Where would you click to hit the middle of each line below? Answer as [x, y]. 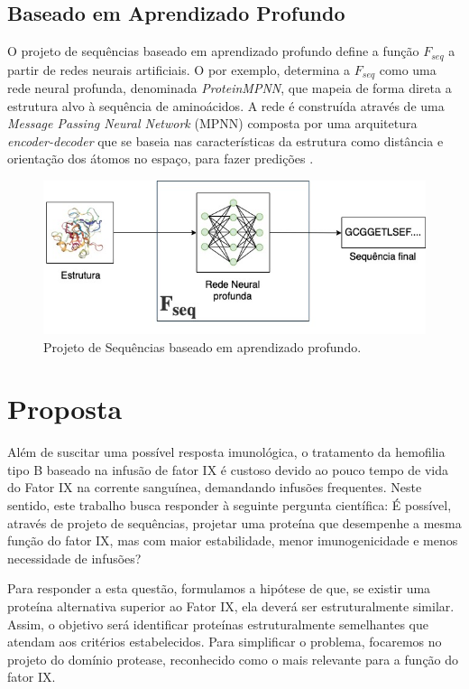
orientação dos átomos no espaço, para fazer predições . [161, 158]
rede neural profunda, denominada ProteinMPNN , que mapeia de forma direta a [230, 88]
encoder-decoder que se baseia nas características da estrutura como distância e [225, 140]
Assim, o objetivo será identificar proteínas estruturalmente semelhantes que [218, 624]
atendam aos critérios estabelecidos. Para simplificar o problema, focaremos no [225, 642]
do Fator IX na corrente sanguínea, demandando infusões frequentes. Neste [215, 487]
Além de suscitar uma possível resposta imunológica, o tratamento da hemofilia [226, 452]
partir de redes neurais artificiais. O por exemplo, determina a [179, 69]
